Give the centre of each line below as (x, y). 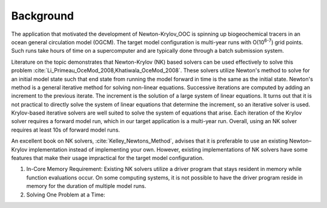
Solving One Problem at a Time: (66, 195)
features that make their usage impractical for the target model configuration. (107, 158)
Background (42, 16)
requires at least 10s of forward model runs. (66, 130)
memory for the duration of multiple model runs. (86, 186)
